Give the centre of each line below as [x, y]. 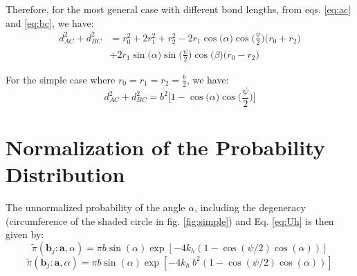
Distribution [65, 174]
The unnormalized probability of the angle [95, 207]
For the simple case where [61, 79]
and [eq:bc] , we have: [50, 22]
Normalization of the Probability [165, 147]
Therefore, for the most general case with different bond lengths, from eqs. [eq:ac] [178, 9]
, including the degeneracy [250, 207]
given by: [25, 234]
